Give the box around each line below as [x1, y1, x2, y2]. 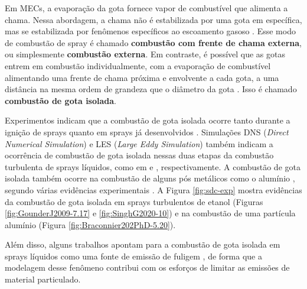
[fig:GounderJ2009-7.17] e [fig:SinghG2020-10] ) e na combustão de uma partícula [5, 207, 296, 219]
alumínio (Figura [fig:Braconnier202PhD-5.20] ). [5, 218, 176, 230]
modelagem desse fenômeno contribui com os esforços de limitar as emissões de [5, 261, 290, 274]
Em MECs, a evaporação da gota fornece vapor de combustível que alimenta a [5, 2, 288, 14]
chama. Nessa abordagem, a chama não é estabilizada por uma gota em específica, [5, 13, 302, 25]
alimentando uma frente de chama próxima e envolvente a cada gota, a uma [5, 71, 279, 83]
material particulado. [5, 273, 81, 285]
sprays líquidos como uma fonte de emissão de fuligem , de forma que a [5, 249, 262, 262]
